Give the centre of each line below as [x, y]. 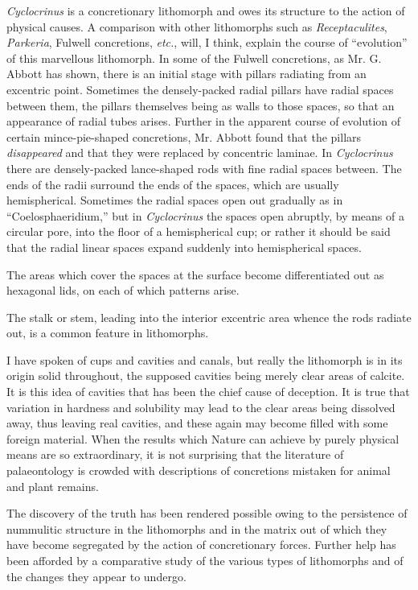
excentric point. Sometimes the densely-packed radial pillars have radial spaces [200, 89]
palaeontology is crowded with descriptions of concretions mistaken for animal [199, 470]
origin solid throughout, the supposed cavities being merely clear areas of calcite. [206, 375]
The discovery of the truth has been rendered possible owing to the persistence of [207, 513]
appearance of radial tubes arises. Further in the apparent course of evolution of [204, 121]
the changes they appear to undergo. [96, 576]
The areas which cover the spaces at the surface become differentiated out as [195, 274]
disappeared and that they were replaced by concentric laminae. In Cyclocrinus [200, 153]
